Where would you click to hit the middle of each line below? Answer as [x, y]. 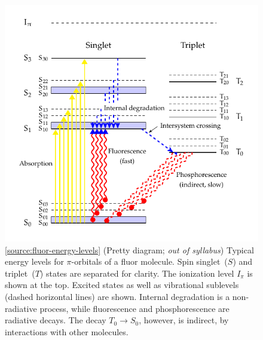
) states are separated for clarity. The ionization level [137, 273]
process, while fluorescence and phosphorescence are [134, 308]
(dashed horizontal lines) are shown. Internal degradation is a [117, 296]
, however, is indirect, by [184, 320]
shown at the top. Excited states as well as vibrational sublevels [122, 285]
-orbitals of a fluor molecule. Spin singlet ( [149, 261]
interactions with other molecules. [67, 331]
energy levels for [34, 261]
